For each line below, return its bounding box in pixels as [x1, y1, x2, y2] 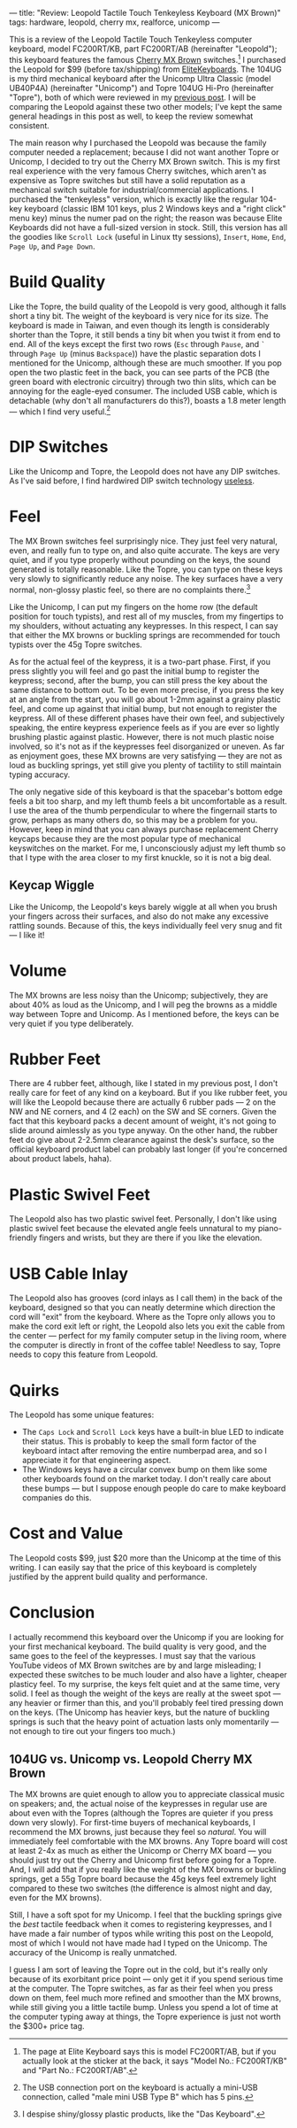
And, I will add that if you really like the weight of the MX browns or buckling [9, 1863, 287, 1875]
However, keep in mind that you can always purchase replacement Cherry [9, 823, 278, 835]
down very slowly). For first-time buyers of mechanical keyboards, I [9, 1816, 255, 1827]
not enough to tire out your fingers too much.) [9, 1726, 176, 1737]
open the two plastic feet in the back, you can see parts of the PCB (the [9, 366, 270, 377]
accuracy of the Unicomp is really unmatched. [9, 1947, 178, 1957]
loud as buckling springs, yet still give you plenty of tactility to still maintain [9, 759, 282, 770]
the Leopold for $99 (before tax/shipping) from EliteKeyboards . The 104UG [9, 64, 282, 74]
